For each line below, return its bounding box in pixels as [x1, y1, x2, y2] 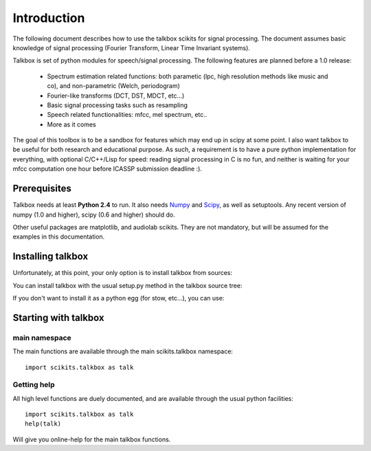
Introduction [12, 10, 85, 25]
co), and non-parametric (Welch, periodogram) [47, 82, 180, 90]
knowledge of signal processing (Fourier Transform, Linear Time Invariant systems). [12, 43, 251, 52]
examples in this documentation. [12, 232, 105, 241]
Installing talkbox [12, 251, 89, 263]
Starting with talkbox [12, 311, 104, 323]
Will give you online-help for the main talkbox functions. [12, 435, 171, 443]
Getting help [12, 380, 55, 390]
